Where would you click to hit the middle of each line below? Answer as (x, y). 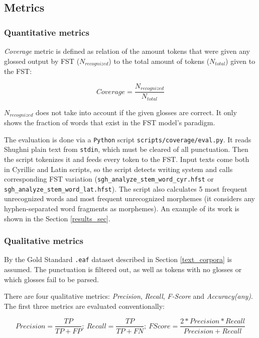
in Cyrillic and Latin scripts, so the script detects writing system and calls (118, 169)
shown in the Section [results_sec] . (57, 218)
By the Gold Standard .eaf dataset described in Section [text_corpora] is (118, 259)
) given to (240, 61)
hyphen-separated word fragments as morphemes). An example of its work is (122, 208)
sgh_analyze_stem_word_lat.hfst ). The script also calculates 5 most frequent (126, 188)
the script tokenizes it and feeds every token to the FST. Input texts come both (127, 159)
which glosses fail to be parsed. (51, 279)
